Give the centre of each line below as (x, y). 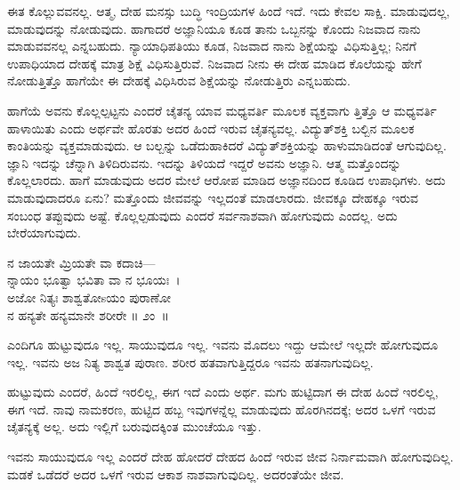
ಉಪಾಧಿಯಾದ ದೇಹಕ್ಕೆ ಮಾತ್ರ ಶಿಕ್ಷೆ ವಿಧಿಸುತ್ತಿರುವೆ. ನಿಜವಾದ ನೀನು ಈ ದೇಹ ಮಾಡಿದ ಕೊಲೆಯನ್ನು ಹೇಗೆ (214, 63)
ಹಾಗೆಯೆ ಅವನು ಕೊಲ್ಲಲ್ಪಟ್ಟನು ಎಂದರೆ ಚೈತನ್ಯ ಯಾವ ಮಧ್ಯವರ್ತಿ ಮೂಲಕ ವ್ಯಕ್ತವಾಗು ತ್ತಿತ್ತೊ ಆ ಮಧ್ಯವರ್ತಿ (222, 110)
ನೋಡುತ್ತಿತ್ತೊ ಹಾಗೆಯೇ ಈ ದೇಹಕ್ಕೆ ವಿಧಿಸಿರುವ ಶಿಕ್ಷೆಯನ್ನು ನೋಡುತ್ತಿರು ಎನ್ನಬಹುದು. (179, 80)
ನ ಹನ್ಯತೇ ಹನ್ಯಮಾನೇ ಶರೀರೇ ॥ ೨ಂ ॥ (88, 314)
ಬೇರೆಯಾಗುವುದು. (44, 233)
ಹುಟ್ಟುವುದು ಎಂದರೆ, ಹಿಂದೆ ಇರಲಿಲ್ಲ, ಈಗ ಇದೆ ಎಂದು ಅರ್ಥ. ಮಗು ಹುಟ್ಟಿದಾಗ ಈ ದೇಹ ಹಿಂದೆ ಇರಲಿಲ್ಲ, (223, 392)
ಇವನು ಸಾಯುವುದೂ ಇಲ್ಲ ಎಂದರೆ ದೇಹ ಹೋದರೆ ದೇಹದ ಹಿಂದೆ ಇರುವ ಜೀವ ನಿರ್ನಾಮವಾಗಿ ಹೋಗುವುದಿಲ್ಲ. (230, 457)
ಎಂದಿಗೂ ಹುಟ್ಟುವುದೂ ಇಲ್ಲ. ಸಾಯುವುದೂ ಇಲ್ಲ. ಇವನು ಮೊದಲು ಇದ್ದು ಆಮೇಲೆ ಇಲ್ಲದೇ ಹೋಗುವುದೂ (223, 345)
